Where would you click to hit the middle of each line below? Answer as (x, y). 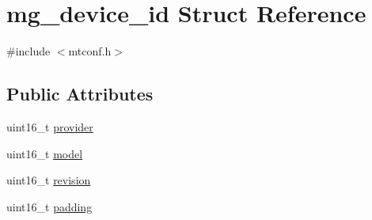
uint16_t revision (49, 180)
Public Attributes (80, 94)
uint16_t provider (50, 126)
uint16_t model (45, 153)
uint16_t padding (49, 206)
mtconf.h (90, 51)
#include (28, 51)
